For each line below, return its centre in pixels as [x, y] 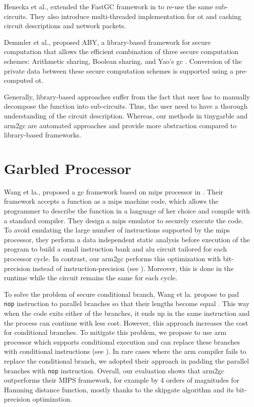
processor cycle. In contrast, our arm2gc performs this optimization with [112, 258]
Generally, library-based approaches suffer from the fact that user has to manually [127, 96]
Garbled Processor [68, 168]
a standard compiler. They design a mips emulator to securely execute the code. [124, 220]
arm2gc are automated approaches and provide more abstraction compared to [120, 125]
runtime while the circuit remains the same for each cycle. [91, 278]
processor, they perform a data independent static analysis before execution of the [127, 239]
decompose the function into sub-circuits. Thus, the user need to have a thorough [126, 106]
